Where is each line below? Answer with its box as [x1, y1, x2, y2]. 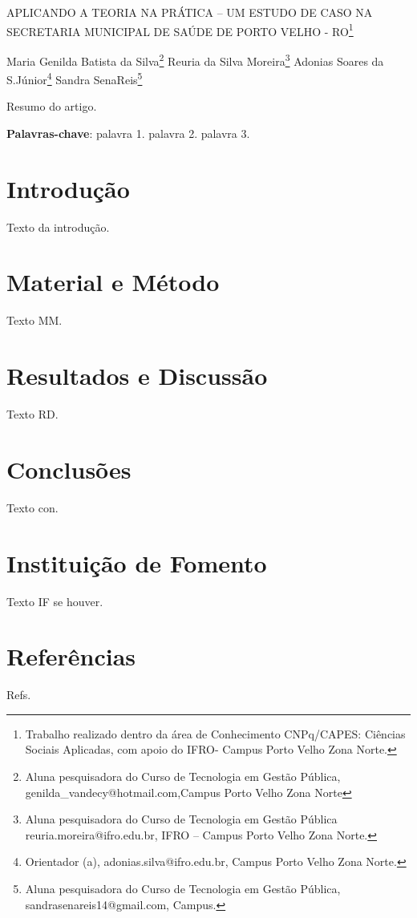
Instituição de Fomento [6, 546, 267, 579]
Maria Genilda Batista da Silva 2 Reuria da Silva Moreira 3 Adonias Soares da [6, 50, 384, 69]
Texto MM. [6, 312, 63, 329]
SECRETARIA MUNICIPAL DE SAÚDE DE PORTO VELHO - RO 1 [6, 20, 354, 39]
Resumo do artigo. [6, 98, 97, 115]
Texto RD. [6, 406, 59, 423]
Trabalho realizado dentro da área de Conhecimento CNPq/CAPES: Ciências [25, 725, 406, 742]
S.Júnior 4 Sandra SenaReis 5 [6, 69, 143, 87]
